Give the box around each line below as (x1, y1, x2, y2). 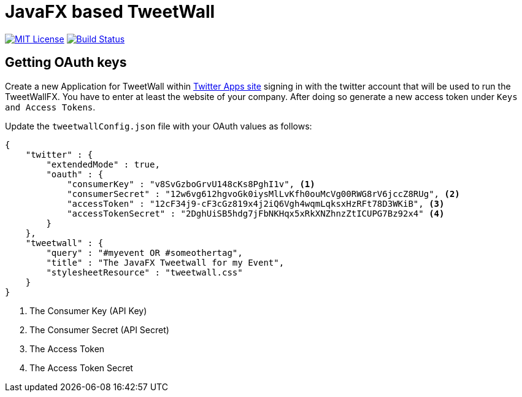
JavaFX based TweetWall (5, 1, 215, 22)
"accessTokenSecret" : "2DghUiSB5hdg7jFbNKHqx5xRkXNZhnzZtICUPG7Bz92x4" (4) (67, 208, 445, 218)
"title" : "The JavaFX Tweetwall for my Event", (46, 257, 285, 268)
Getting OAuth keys (5, 55, 127, 71)
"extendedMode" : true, (46, 159, 160, 169)
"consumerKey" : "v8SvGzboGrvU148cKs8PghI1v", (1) (67, 179, 315, 189)
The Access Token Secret (29, 362, 133, 373)
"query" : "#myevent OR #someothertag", (46, 247, 243, 258)
